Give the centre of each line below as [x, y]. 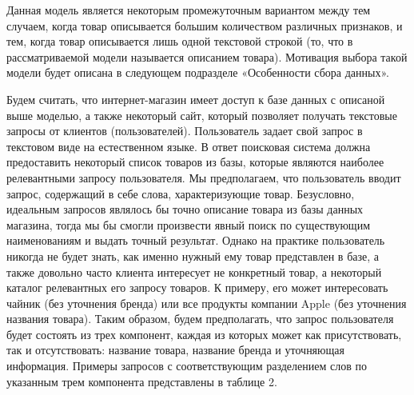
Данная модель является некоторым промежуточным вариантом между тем [189, 10]
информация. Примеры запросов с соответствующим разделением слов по [187, 366]
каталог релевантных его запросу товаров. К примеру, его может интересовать [197, 287]
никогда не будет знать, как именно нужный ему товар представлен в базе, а [193, 255]
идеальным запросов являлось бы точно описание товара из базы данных [185, 209]
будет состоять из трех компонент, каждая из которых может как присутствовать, [204, 334]
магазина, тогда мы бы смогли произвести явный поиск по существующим [188, 224]
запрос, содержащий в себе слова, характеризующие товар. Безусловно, [181, 193]
